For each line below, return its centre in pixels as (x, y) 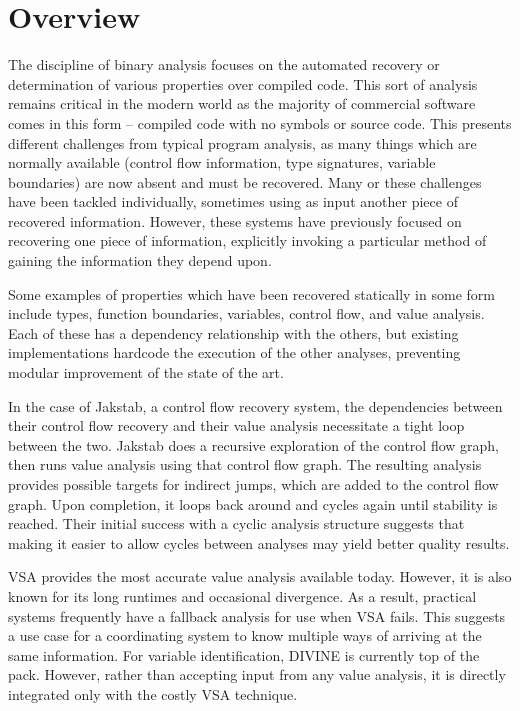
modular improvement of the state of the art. (146, 372)
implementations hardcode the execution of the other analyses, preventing (234, 352)
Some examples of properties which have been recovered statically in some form (251, 293)
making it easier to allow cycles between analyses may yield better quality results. (259, 542)
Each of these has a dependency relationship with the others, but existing (233, 332)
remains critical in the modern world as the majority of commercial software (242, 103)
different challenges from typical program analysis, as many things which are (242, 142)
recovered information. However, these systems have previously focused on (235, 220)
